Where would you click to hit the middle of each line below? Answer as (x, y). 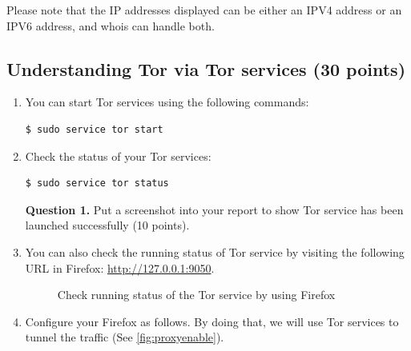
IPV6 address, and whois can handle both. (111, 25)
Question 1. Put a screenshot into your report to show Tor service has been (214, 209)
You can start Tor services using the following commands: (167, 102)
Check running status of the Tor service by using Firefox (196, 295)
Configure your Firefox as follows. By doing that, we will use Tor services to (212, 321)
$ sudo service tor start (94, 129)
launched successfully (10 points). (107, 225)
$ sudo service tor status (97, 183)
